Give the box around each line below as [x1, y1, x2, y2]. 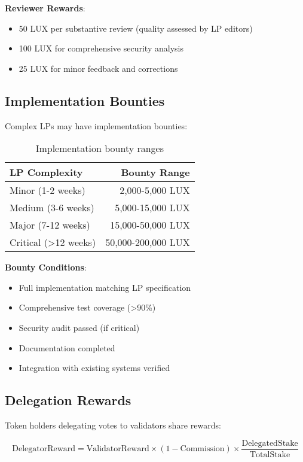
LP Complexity [10, 165, 83, 180]
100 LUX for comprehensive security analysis [19, 42, 183, 54]
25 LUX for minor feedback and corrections [19, 62, 178, 74]
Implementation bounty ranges [35, 141, 164, 156]
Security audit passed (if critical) [19, 321, 140, 333]
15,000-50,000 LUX [110, 218, 190, 232]
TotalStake [249, 450, 290, 459]
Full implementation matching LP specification [19, 281, 191, 293]
